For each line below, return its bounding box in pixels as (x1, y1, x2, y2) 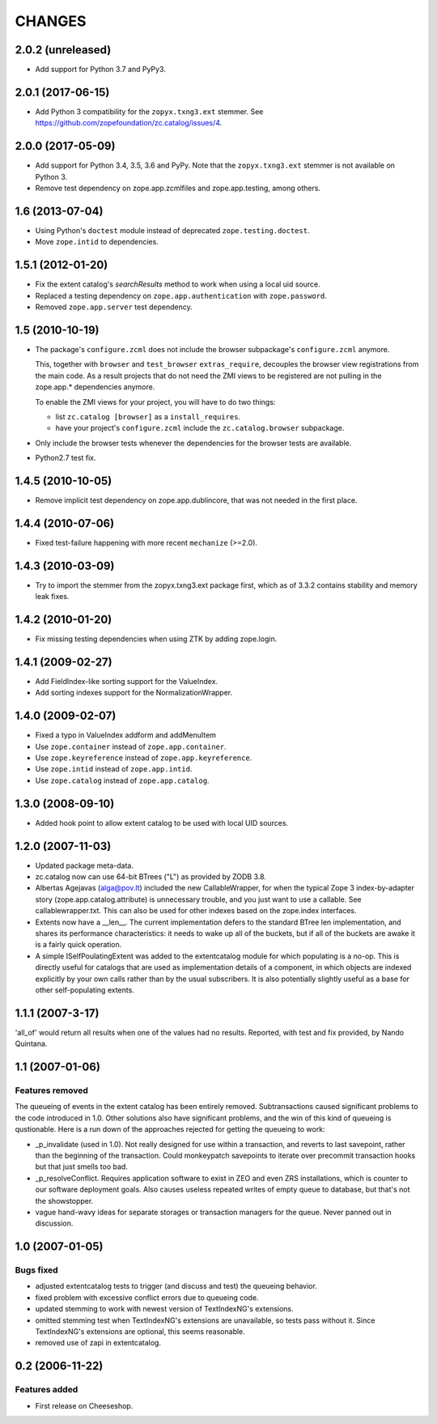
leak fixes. (35, 592, 70, 601)
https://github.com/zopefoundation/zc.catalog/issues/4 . (35, 118, 223, 128)
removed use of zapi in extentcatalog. (35, 1338, 162, 1348)
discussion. (35, 1218, 74, 1228)
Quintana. (15, 1039, 48, 1048)
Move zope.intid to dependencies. (35, 237, 159, 247)
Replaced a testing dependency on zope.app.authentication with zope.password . (35, 291, 327, 300)
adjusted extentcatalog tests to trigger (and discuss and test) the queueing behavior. (35, 1282, 317, 1291)
